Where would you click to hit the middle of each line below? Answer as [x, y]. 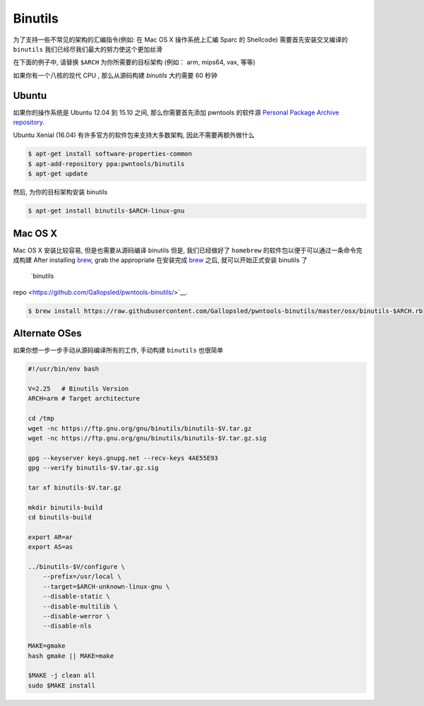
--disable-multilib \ [80, 606]
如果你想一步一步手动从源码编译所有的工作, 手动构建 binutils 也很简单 [118, 351]
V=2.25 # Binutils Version [78, 389]
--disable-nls [67, 626]
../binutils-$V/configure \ [76, 567]
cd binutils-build [60, 517]
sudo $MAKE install [61, 685]
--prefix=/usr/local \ [82, 577]
